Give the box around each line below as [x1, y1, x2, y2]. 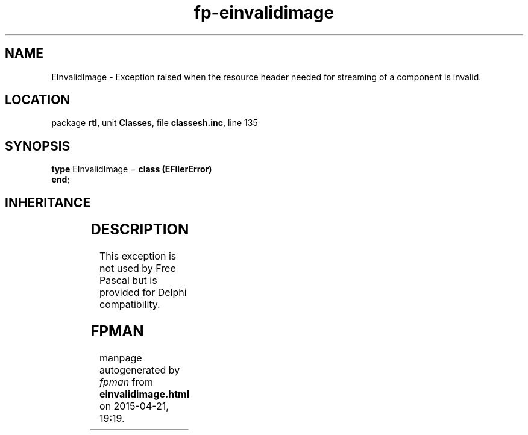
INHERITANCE [5, 195, 91, 210]
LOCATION [5, 92, 71, 108]
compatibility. [99, 298, 160, 311]
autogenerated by [99, 363, 180, 376]
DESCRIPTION [90, 221, 189, 239]
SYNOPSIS [5, 138, 71, 154]
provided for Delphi [99, 286, 187, 299]
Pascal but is [99, 274, 157, 287]
